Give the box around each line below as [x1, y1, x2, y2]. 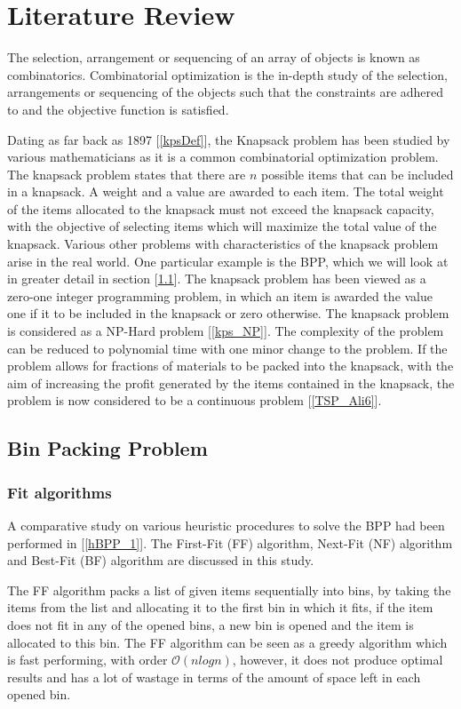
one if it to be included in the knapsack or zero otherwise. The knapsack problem [7, 304, 449, 323]
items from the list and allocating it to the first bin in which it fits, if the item [7, 598, 433, 617]
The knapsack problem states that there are [7, 164, 246, 183]
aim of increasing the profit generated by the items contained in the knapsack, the [7, 373, 455, 392]
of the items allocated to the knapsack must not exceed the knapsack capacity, [7, 199, 434, 218]
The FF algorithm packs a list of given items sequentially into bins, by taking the [7, 580, 451, 599]
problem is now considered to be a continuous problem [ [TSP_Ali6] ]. [7, 391, 382, 410]
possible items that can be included [261, 164, 454, 183]
